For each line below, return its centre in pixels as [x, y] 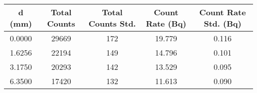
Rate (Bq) [166, 23]
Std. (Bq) [223, 23]
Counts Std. [112, 23]
